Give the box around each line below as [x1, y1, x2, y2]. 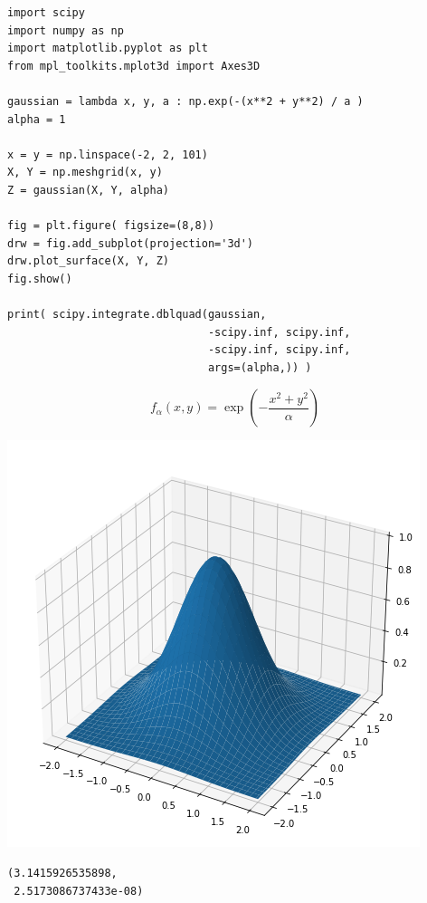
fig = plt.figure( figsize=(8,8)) [7, 219, 215, 233]
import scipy [7, 6, 85, 19]
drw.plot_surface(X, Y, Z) [7, 255, 169, 268]
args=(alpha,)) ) [207, 360, 312, 374]
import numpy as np [7, 24, 124, 37]
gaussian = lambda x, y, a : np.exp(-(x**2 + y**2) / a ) [7, 94, 364, 108]
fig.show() [7, 272, 72, 285]
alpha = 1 [7, 112, 66, 126]
